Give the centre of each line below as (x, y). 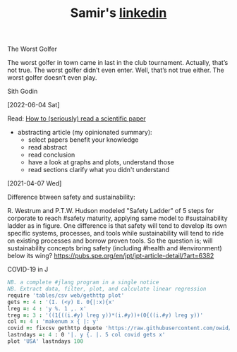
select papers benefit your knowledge (83, 140)
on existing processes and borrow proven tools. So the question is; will (110, 241)
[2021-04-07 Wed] (35, 183)
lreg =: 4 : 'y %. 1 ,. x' (47, 308)
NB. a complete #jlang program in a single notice (83, 283)
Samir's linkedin (119, 13)
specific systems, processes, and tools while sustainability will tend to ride (116, 233)
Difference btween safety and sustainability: (71, 197)
